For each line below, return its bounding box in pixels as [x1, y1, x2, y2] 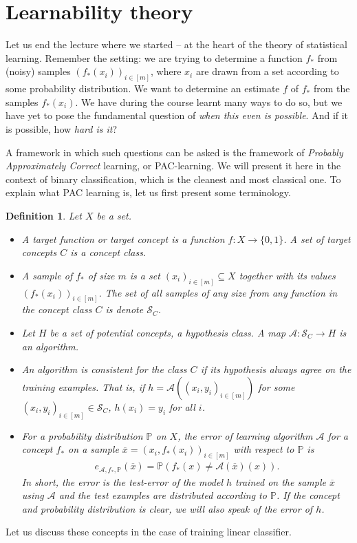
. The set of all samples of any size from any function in [98, 285, 338, 299]
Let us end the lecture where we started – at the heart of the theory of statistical [6, 37, 347, 52]
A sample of [21, 268, 73, 282]
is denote [105, 302, 144, 317]
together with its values [239, 268, 336, 282]
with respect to [233, 442, 294, 456]
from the [313, 81, 350, 96]
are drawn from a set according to [195, 64, 339, 78]
